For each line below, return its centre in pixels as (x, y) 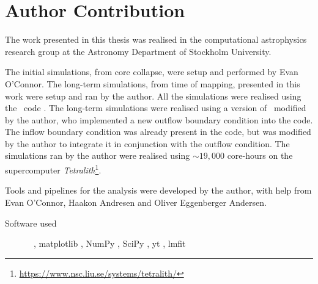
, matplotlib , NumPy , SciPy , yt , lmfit (110, 243)
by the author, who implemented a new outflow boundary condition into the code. (159, 119)
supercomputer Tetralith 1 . (53, 169)
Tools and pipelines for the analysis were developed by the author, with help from (158, 190)
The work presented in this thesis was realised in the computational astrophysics (156, 39)
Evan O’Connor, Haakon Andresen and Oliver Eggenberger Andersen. (136, 202)
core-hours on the (260, 155)
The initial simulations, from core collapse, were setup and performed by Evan (152, 72)
